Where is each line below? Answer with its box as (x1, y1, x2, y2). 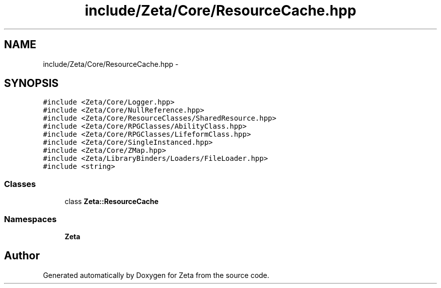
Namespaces (4, 214, 57, 224)
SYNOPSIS (4, 77, 59, 90)
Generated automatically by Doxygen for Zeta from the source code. (43, 270, 269, 279)
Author (4, 249, 40, 262)
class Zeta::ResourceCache (64, 197, 159, 206)
